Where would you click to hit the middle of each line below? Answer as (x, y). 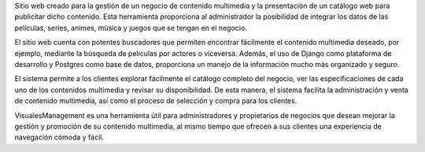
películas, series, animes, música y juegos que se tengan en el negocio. (131, 28)
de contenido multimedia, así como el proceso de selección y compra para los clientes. (156, 101)
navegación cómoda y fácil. (59, 137)
